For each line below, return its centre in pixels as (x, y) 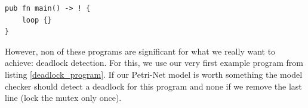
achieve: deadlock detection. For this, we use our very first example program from (154, 63)
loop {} (37, 20)
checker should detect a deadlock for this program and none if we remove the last (153, 86)
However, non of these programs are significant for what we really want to (140, 51)
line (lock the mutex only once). (63, 98)
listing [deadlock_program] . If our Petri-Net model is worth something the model (154, 74)
